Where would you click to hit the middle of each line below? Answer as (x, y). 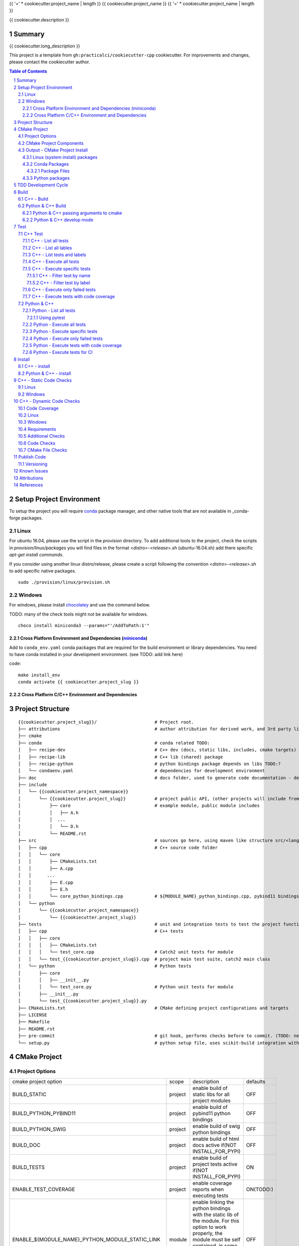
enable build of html (216, 1139)
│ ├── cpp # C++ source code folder (118, 848)
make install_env (39, 675)
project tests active (215, 1164)
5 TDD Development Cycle (41, 185)
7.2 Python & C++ (36, 304)
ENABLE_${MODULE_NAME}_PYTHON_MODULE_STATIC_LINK (86, 1240)
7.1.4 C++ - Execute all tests (51, 262)
